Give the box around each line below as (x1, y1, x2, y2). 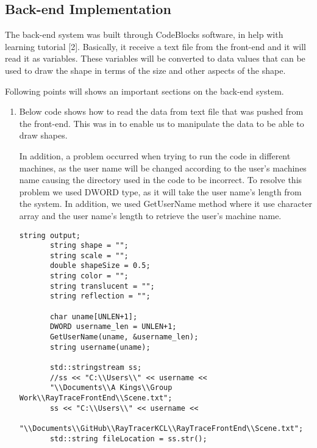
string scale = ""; (49, 251, 129, 260)
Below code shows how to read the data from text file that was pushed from (19, 105, 304, 118)
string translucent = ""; (49, 281, 155, 291)
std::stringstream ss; (49, 363, 142, 372)
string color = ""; (49, 272, 129, 281)
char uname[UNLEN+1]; (49, 312, 138, 321)
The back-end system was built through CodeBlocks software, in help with (5, 28, 283, 41)
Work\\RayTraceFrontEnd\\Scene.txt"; (19, 394, 173, 403)
